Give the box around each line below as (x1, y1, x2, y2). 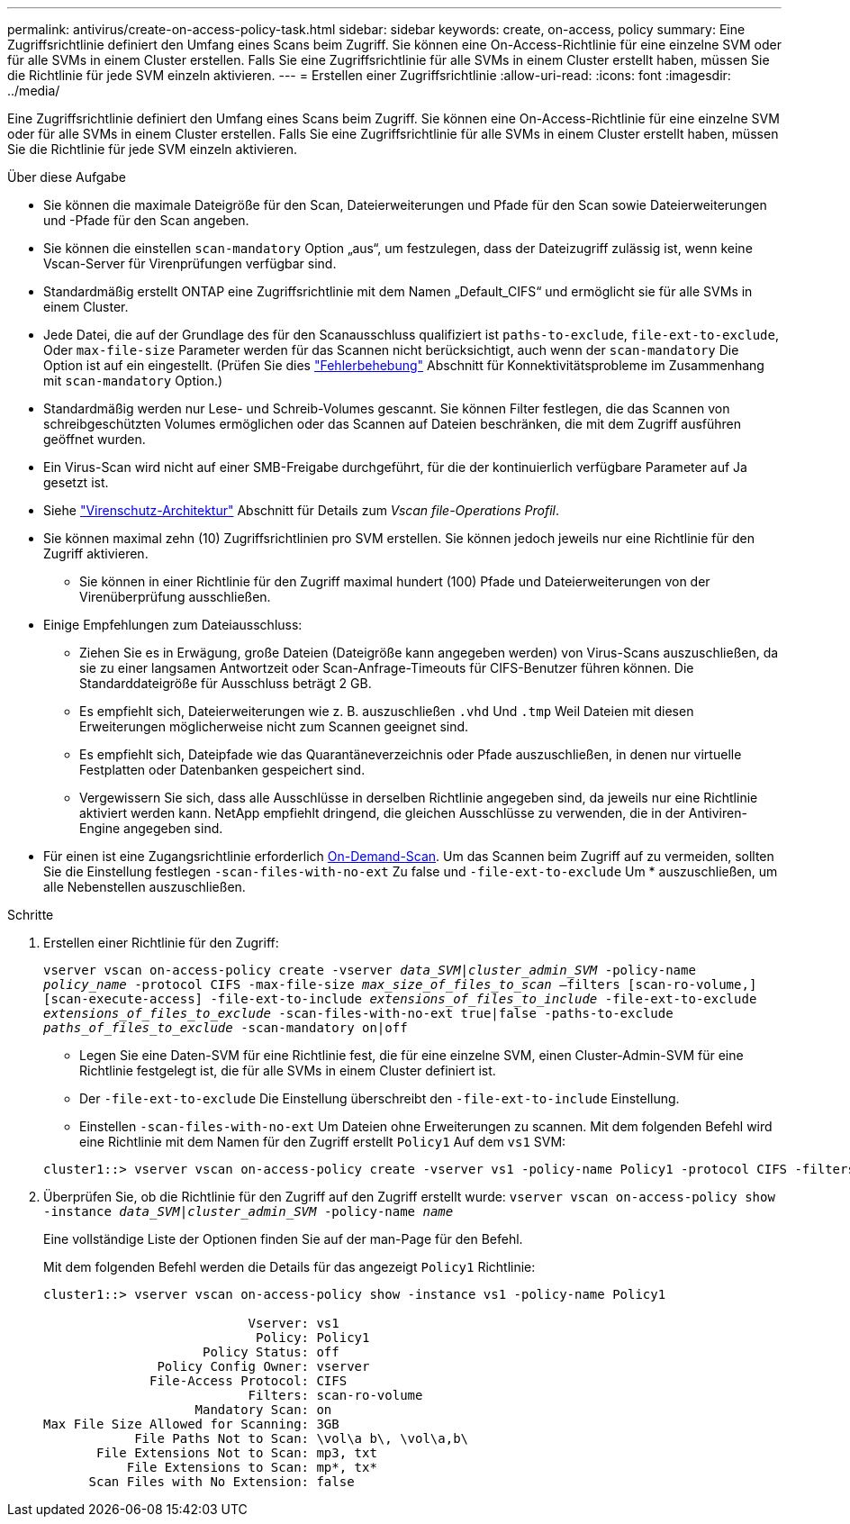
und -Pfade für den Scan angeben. (43, 213, 249, 228)
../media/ (7, 83, 60, 98)
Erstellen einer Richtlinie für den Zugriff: (43, 935, 279, 950)
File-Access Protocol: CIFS (149, 1374, 348, 1388)
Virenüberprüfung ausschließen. (79, 589, 271, 604)
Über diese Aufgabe (7, 169, 126, 185)
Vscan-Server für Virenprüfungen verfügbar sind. (43, 256, 337, 271)
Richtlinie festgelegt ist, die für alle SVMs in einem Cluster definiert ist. (79, 1063, 496, 1078)
